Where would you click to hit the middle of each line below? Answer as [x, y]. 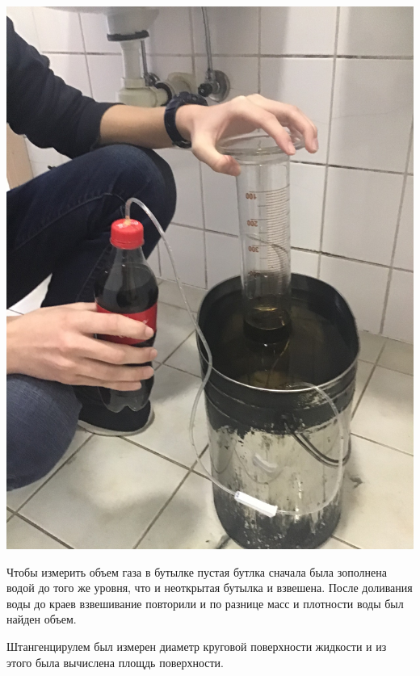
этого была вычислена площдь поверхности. [115, 662]
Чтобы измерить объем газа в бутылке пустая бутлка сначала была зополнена [197, 571]
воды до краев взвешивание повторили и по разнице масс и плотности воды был [205, 603]
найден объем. [42, 619]
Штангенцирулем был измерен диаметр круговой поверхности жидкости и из [197, 646]
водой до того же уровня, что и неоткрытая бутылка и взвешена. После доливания [210, 588]
